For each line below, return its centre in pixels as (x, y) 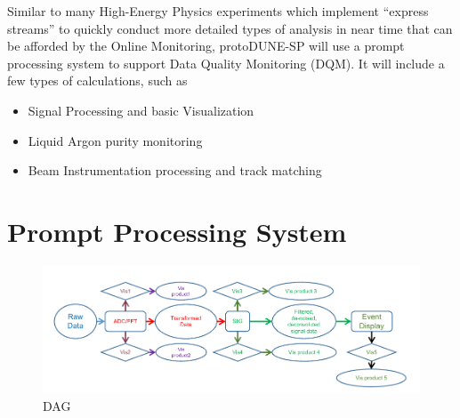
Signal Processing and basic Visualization (141, 110)
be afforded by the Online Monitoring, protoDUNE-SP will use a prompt (206, 46)
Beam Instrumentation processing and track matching (175, 170)
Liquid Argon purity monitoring (115, 140)
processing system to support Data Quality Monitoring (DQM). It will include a (226, 63)
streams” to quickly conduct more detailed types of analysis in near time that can (230, 28)
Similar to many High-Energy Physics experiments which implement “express (218, 11)
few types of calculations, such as (97, 80)
